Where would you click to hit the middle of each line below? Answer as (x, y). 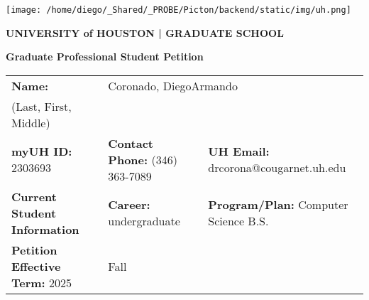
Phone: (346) (143, 159)
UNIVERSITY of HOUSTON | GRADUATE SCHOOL (145, 32)
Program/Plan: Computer (278, 205)
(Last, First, (42, 106)
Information (45, 229)
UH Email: (239, 151)
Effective (36, 266)
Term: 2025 (42, 282)
